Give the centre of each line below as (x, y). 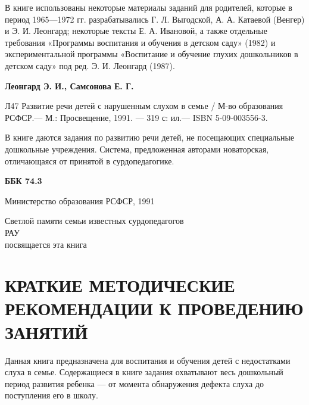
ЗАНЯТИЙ (46, 331)
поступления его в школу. (51, 395)
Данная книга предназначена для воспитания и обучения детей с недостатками (148, 360)
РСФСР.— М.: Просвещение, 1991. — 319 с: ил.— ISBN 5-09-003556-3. (136, 117)
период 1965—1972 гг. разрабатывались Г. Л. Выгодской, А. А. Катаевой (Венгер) (155, 19)
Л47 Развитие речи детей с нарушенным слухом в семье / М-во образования (144, 106)
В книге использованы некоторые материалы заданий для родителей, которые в (149, 7)
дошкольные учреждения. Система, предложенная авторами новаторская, (137, 149)
